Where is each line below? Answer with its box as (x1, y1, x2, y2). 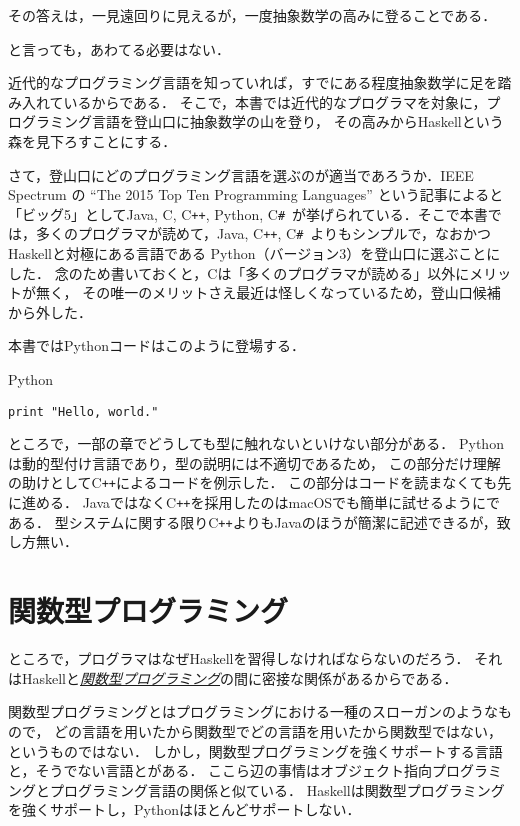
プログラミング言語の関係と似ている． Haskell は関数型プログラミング (49, 779, 505, 800)
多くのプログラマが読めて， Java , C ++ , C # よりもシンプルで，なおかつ (35, 223, 492, 244)
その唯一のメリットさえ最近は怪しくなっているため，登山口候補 (82, 282, 501, 303)
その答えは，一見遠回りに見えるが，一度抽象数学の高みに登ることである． (8, 5, 497, 25)
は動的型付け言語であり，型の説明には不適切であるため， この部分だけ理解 (8, 452, 501, 473)
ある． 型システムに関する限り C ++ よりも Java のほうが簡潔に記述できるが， (8, 511, 497, 532)
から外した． (8, 301, 92, 322)
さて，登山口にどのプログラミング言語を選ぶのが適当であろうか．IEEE (8, 164, 474, 185)
